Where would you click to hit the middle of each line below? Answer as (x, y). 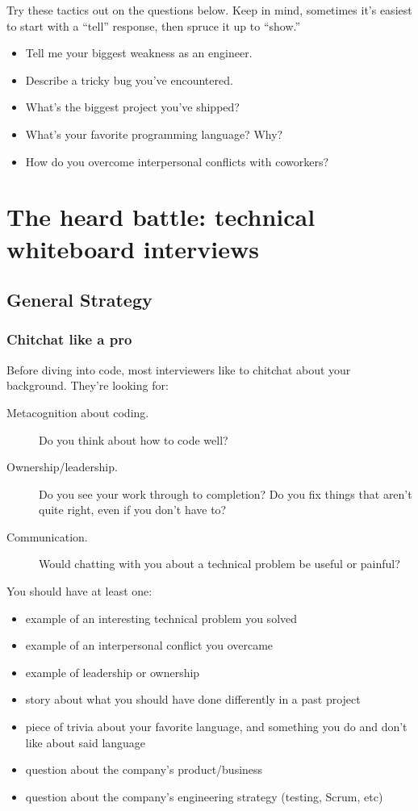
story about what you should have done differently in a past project (193, 699)
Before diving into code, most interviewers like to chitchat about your (179, 369)
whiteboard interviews (133, 248)
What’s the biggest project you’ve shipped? (132, 107)
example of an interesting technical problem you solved (161, 618)
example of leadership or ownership (113, 672)
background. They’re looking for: (88, 385)
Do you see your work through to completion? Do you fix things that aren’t (226, 493)
